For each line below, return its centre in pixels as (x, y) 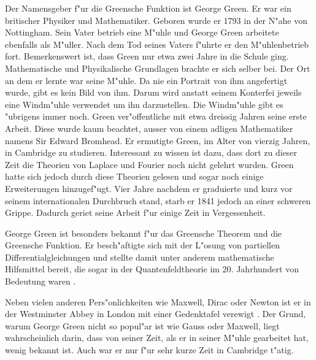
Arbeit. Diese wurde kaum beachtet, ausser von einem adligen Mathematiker (149, 128)
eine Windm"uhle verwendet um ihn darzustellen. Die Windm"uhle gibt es (144, 104)
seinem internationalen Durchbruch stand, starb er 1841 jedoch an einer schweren (158, 200)
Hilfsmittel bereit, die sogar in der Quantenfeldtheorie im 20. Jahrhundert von (152, 269)
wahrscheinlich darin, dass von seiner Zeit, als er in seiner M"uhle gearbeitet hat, (157, 338)
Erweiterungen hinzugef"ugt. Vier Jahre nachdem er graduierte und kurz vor (149, 188)
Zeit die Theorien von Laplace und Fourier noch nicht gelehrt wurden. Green (149, 164)
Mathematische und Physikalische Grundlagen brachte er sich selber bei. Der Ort (158, 68)
